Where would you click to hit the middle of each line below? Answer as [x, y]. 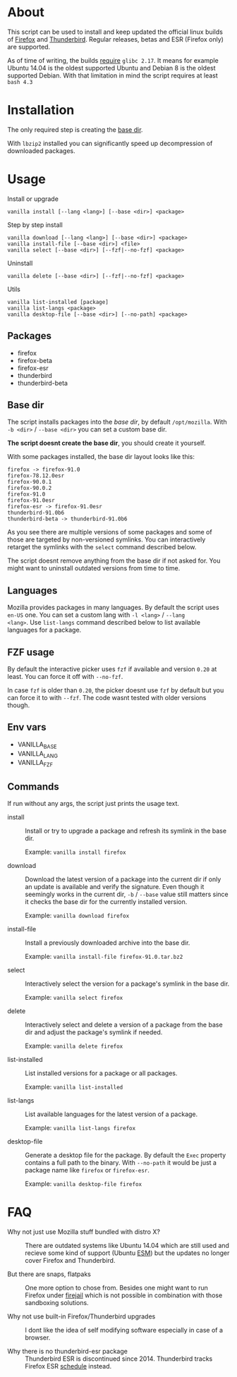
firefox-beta [35, 360]
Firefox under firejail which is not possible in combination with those [124, 1295]
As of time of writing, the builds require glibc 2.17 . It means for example [113, 60]
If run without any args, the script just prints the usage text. [93, 804]
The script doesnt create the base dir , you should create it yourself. [107, 443]
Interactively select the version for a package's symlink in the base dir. [127, 984]
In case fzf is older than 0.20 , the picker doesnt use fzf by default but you [116, 690]
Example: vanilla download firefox [77, 916]
